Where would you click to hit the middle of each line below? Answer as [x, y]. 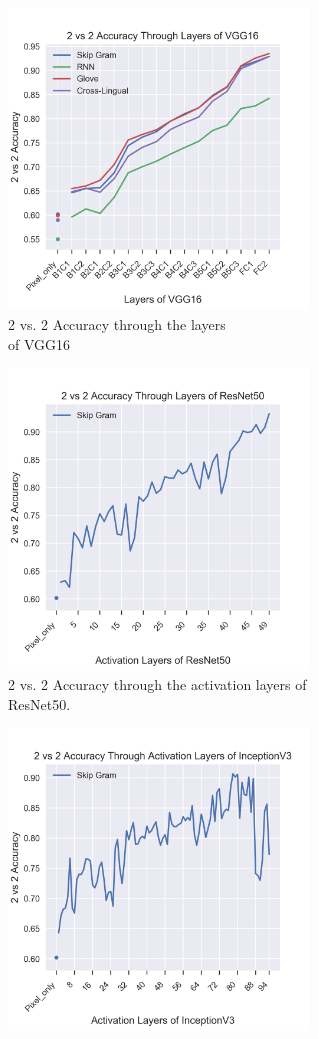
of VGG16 [39, 343]
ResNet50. [39, 703]
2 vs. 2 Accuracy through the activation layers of [157, 684]
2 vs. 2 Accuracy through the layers [117, 323]
